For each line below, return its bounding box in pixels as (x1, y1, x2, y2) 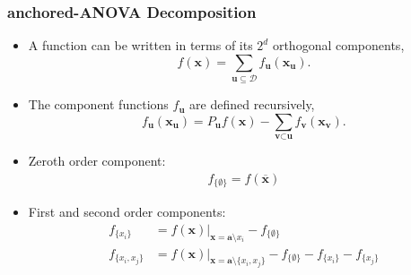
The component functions (28, 95, 169, 114)
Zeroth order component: (28, 151, 166, 170)
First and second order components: (28, 202, 226, 221)
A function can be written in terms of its (28, 36, 253, 55)
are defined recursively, (189, 95, 315, 114)
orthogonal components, (272, 36, 405, 55)
